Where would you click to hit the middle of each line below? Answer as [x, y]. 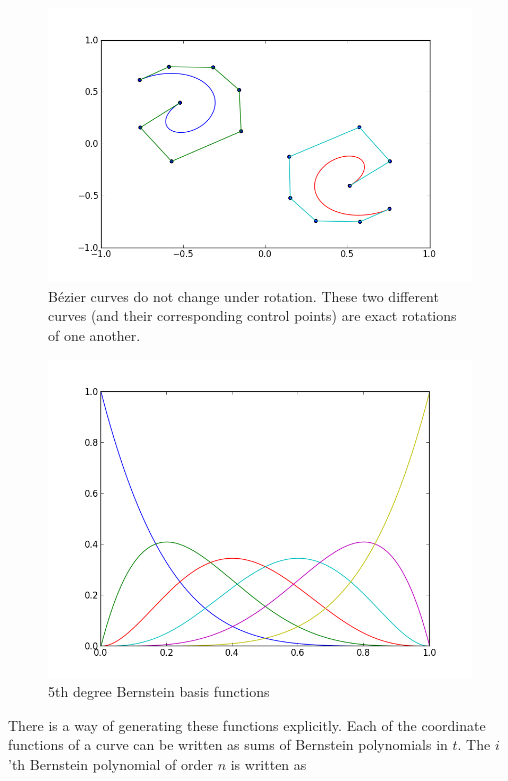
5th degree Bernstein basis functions [159, 691]
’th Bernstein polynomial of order [110, 763]
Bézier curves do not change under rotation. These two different [243, 295]
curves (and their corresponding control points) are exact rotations [252, 315]
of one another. [94, 334]
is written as [268, 763]
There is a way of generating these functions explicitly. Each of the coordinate [247, 724]
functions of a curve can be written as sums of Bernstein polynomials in [228, 744]
